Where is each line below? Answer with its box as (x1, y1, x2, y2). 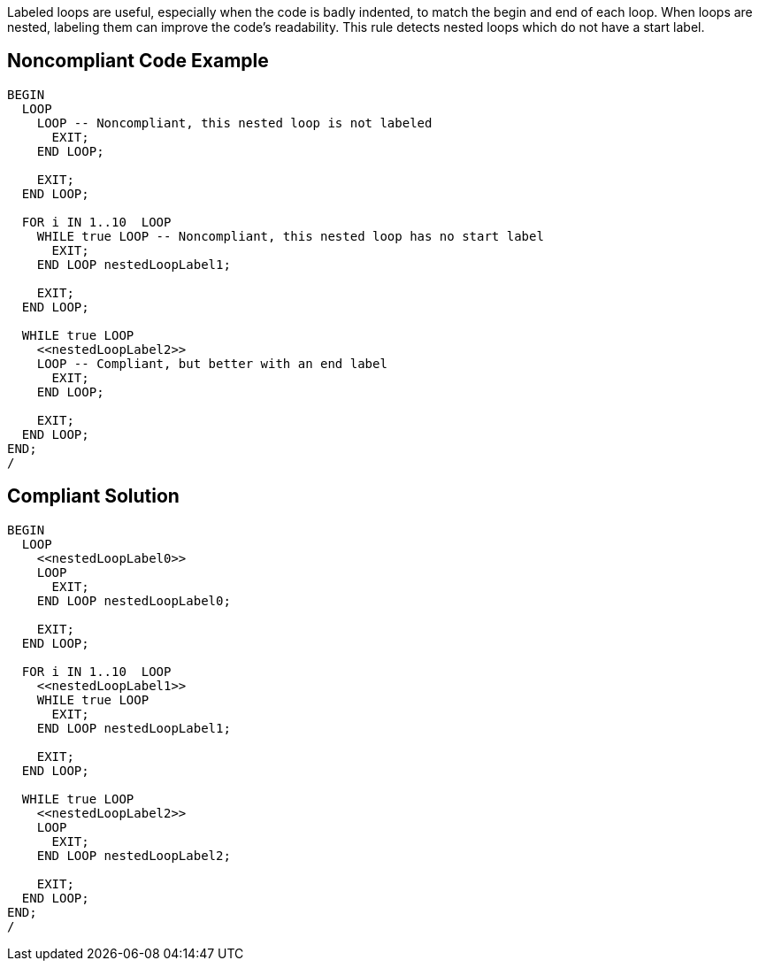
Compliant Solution (7, 485, 180, 508)
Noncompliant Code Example (7, 50, 269, 73)
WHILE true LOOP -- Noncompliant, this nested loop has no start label (36, 228, 544, 243)
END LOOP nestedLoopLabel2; (36, 848, 231, 863)
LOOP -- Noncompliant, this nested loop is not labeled (36, 115, 433, 130)
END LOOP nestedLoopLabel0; (36, 593, 231, 608)
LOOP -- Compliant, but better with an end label (36, 356, 387, 371)
